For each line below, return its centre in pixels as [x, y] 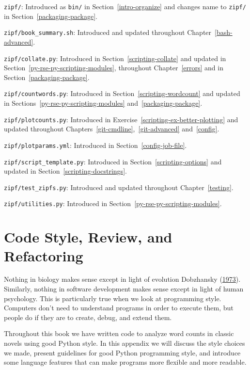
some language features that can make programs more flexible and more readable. [125, 362]
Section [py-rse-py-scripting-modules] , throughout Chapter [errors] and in [114, 68]
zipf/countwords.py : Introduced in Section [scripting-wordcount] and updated [122, 93]
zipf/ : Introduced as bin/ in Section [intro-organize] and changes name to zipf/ [125, 6]
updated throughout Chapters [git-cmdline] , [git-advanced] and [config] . [112, 129]
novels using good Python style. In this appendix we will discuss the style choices [125, 343]
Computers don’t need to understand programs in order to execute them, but [119, 308]
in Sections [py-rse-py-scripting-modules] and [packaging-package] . [103, 103]
